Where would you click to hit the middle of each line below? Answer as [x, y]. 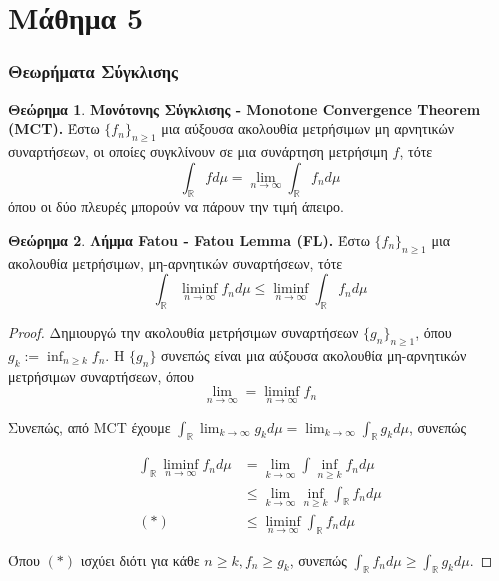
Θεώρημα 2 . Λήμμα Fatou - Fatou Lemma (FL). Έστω [189, 239]
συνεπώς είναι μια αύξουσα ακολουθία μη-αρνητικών [314, 354]
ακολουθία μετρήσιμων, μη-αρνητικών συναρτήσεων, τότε [175, 262]
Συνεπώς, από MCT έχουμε [89, 426]
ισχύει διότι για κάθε [140, 559]
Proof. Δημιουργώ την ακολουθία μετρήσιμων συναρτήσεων [183, 332]
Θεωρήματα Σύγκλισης [93, 71]
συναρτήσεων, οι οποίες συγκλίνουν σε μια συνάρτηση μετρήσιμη [198, 150]
